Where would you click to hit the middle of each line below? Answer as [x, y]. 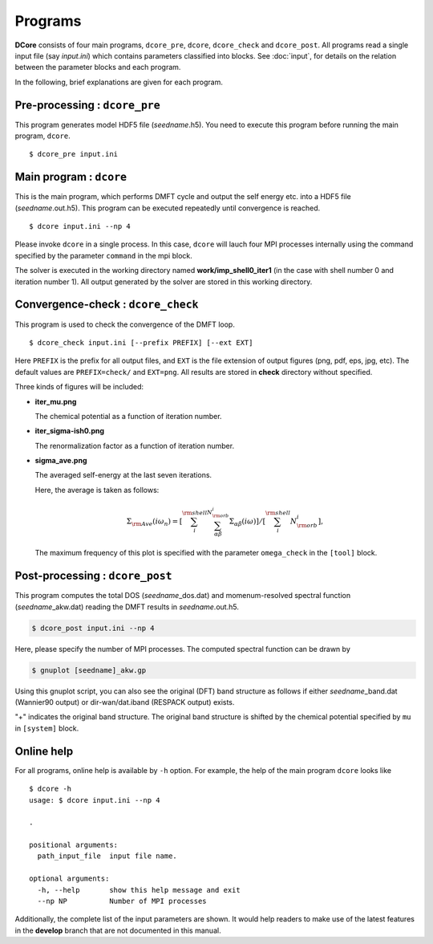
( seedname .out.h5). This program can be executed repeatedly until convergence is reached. [168, 208]
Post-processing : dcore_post [93, 576]
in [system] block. [47, 728]
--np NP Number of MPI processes [122, 901]
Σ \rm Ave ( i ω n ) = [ [154, 522]
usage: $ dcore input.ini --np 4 [95, 800]
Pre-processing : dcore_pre [87, 105]
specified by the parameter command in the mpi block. [103, 255]
